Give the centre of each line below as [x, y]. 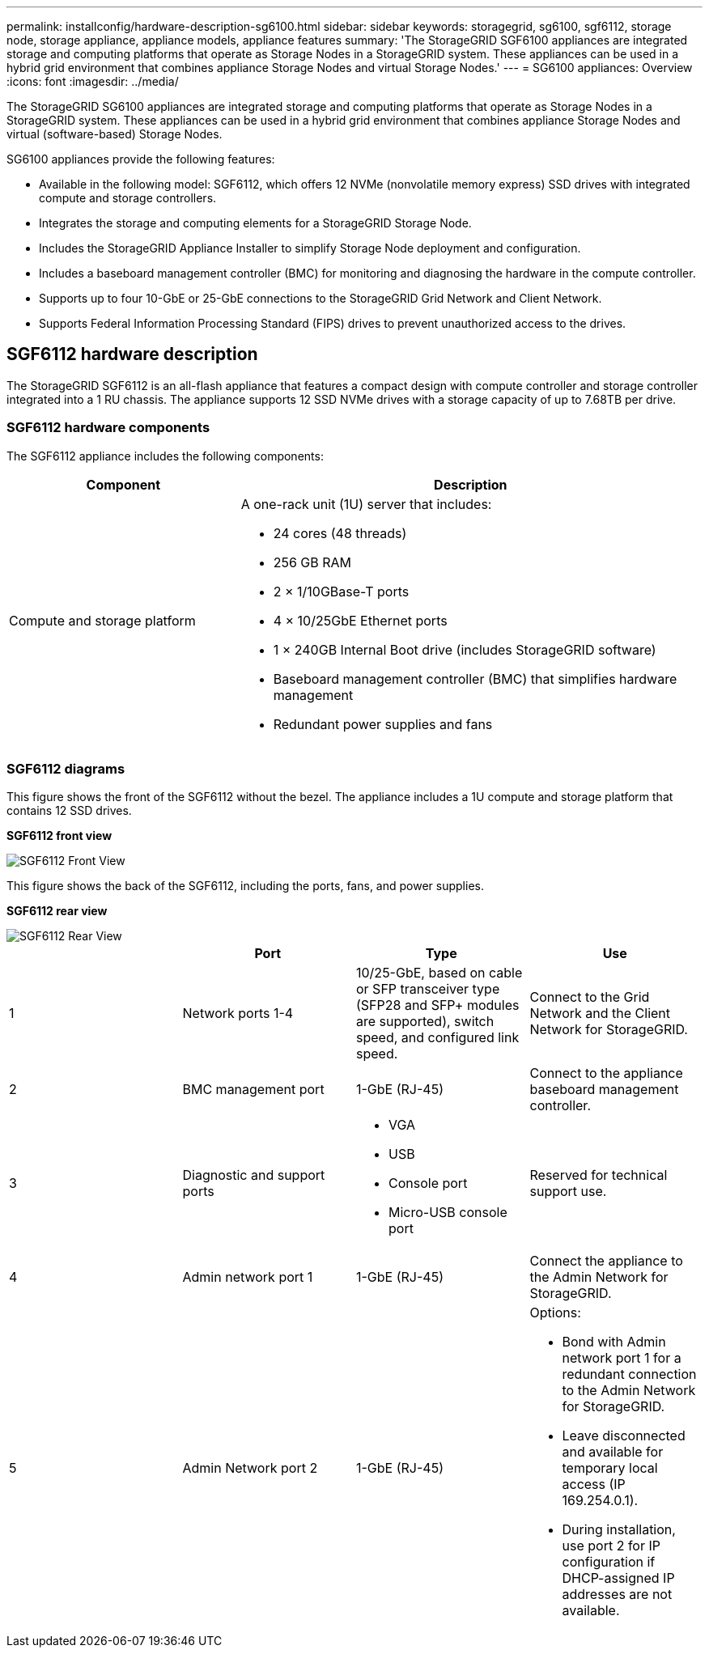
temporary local [610, 1468]
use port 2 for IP [611, 1546]
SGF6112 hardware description [132, 354]
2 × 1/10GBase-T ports [341, 591]
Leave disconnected [624, 1436]
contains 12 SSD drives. [69, 811]
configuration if [609, 1562]
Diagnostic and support [254, 1175]
